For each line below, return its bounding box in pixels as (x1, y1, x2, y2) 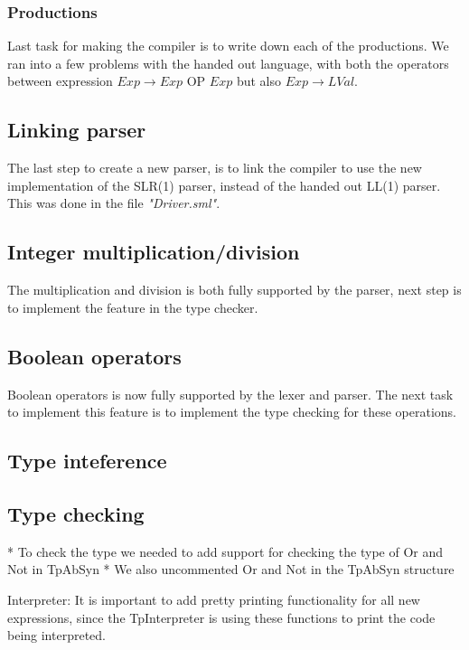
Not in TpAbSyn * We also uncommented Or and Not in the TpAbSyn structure (7, 560, 455, 579)
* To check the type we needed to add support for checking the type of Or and (7, 542, 444, 561)
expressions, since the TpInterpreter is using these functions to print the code (7, 608, 436, 626)
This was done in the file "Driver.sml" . (7, 193, 220, 212)
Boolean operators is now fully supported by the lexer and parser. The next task (7, 384, 454, 403)
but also (236, 71, 281, 90)
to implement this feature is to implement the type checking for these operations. (7, 402, 456, 421)
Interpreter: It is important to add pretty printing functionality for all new (7, 589, 420, 608)
